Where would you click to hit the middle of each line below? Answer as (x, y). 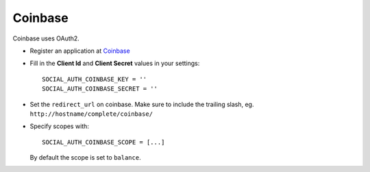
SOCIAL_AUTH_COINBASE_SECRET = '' (100, 89)
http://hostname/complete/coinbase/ (91, 114)
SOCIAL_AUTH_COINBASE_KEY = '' (95, 79)
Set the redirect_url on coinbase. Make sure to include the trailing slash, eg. (142, 104)
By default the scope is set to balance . (85, 158)
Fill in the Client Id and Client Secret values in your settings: (115, 63)
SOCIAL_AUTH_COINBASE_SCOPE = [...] (103, 142)
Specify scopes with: (59, 126)
